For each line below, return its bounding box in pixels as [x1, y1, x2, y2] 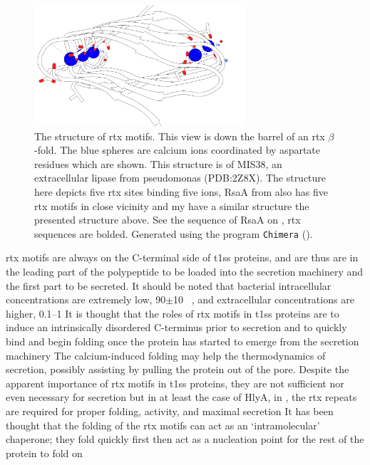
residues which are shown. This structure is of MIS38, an [34, 156, 282, 171]
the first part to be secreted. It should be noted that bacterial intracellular [6, 278, 332, 293]
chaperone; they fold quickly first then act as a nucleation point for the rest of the [6, 432, 364, 446]
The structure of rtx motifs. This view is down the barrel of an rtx [34, 128, 325, 143]
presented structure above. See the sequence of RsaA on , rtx [34, 212, 301, 227]
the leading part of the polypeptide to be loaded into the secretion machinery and [6, 263, 364, 278]
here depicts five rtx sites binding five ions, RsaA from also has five [34, 184, 328, 199]
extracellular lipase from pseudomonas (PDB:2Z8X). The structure [34, 170, 327, 185]
